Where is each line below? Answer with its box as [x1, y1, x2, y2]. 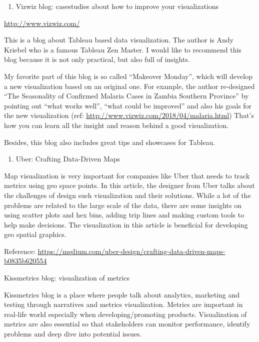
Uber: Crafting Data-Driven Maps [15, 153, 120, 164]
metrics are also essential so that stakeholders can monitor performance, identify [4, 318, 250, 329]
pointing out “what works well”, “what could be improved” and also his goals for [4, 100, 252, 110]
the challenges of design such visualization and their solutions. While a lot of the [4, 189, 251, 200]
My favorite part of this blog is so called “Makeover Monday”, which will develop [4, 70, 252, 81]
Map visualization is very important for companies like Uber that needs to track [4, 170, 250, 180]
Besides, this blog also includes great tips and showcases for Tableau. [4, 136, 215, 147]
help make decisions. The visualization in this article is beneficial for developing [4, 219, 248, 229]
